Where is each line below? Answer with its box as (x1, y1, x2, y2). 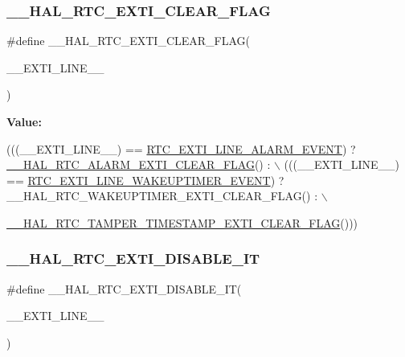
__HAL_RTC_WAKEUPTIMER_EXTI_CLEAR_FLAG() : (6, 187, 318, 204)
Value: (6, 113, 42, 129)
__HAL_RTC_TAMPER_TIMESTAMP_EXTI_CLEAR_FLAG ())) (6, 214, 358, 231)
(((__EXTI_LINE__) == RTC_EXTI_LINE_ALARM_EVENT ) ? (6, 140, 356, 157)
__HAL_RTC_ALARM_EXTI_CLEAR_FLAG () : (6, 156, 271, 173)
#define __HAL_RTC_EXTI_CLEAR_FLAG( (6, 32, 251, 49)
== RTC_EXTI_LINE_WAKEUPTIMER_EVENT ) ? (6, 171, 284, 188)
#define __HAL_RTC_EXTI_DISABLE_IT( (6, 280, 242, 297)
